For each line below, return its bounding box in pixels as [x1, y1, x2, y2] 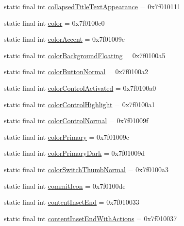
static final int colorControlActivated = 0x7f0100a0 [4, 82, 156, 93]
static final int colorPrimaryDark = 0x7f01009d [4, 148, 145, 158]
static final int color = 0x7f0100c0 [4, 17, 105, 28]
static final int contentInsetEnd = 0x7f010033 [4, 197, 139, 207]
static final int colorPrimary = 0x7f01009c [4, 131, 129, 142]
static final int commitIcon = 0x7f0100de [4, 180, 126, 191]
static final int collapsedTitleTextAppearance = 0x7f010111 [4, 1, 181, 11]
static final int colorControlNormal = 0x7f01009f [4, 115, 149, 126]
